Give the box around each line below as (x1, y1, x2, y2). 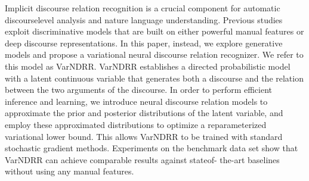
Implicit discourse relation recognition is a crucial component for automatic (5, 2, 280, 14)
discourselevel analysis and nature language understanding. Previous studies (5, 13, 283, 26)
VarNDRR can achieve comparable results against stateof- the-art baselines (5, 153, 280, 166)
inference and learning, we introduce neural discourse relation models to (5, 95, 268, 107)
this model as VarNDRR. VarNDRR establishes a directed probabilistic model (5, 60, 291, 72)
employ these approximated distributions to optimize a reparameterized (5, 118, 267, 130)
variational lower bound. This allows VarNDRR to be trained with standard (5, 130, 283, 142)
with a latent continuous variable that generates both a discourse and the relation (5, 71, 304, 84)
